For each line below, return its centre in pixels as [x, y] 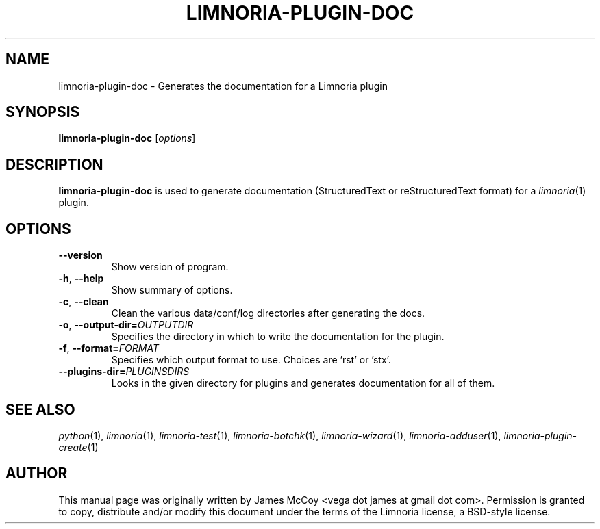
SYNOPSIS [43, 112]
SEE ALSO [40, 409]
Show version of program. [170, 267]
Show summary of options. [172, 290]
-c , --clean [84, 302]
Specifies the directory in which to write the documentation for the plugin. [278, 337]
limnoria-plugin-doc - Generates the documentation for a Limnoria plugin [223, 86]
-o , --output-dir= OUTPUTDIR [126, 325]
